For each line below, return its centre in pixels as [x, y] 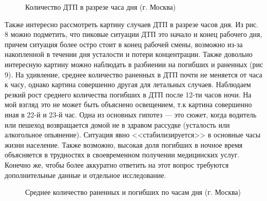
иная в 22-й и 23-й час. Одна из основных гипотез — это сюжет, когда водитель [131, 114]
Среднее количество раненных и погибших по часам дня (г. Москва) [133, 192]
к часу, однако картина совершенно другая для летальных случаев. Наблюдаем [128, 84]
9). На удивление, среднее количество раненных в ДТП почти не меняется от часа [133, 74]
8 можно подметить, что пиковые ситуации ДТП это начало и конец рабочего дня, [133, 34]
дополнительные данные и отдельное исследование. [85, 175]
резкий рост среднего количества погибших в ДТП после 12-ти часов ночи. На [128, 94]
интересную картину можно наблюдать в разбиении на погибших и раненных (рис [134, 64]
